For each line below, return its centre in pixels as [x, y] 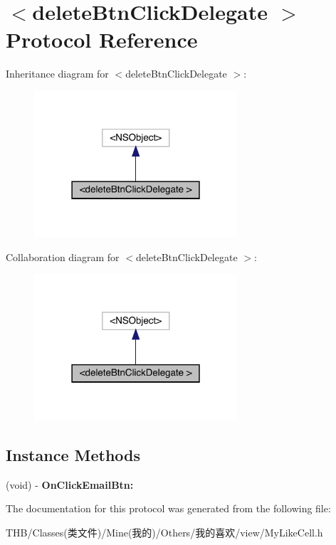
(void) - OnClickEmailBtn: [70, 484]
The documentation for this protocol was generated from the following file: [168, 508]
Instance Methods [73, 454]
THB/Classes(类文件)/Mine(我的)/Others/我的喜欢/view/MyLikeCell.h [164, 532]
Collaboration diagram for [63, 256]
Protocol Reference [102, 39]
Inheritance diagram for [57, 74]
